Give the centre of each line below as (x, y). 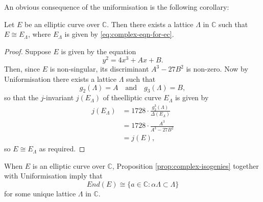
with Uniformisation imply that (53, 176)
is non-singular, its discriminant (99, 69)
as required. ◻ (62, 149)
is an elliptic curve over (69, 165)
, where (39, 34)
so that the (21, 97)
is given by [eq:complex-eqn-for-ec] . (119, 34)
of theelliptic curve (132, 97)
